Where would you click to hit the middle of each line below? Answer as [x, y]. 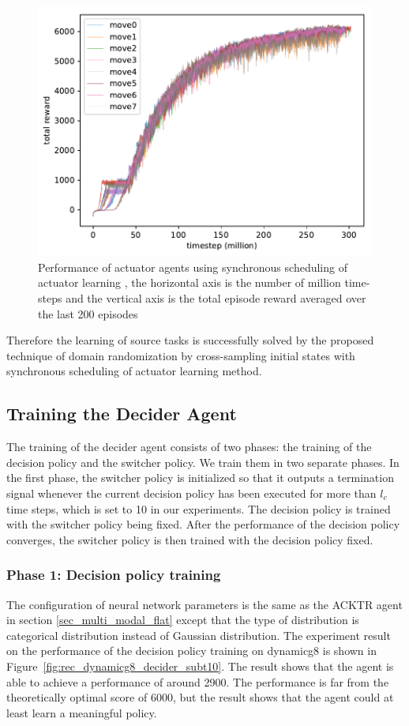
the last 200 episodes [88, 313]
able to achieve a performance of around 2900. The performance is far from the [198, 681]
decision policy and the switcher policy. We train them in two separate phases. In [203, 462]
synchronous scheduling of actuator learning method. [134, 371]
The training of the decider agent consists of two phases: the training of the [189, 447]
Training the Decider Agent [122, 414]
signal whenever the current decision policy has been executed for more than [191, 493]
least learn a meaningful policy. [82, 712]
